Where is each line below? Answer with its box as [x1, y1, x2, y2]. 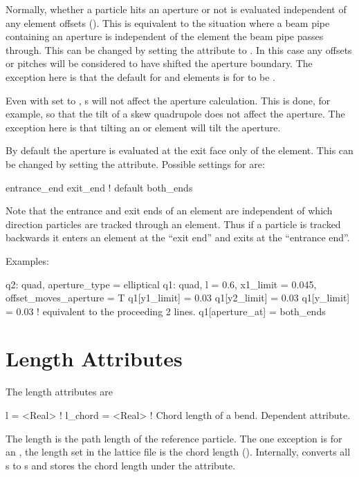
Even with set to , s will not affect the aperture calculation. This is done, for [6, 93, 331, 107]
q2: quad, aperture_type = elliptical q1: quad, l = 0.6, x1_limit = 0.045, [6, 277, 317, 291]
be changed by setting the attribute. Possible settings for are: [6, 156, 265, 171]
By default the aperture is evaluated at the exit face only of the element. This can [6, 143, 353, 158]
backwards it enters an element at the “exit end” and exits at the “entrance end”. [6, 230, 350, 245]
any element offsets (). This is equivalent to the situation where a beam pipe [6, 15, 330, 30]
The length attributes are [6, 384, 113, 399]
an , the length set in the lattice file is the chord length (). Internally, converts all [6, 445, 351, 459]
